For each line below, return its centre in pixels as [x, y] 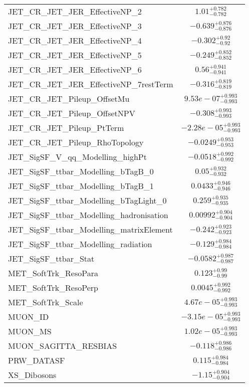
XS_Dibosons [32, 375]
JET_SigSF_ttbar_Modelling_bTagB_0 [81, 171]
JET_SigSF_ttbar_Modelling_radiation [80, 244]
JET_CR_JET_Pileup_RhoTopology [76, 142]
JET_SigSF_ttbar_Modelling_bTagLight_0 [87, 200]
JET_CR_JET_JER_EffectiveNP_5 [75, 55]
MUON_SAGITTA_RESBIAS [63, 346]
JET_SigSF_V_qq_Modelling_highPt [77, 157]
